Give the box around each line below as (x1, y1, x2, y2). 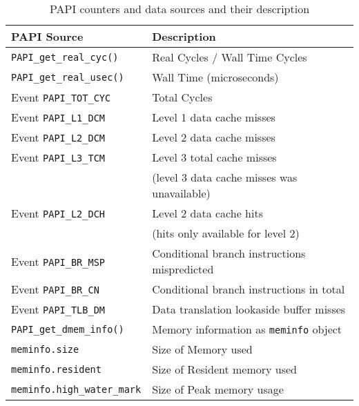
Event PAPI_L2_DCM (11, 129, 106, 145)
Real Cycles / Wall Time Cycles (152, 49, 307, 65)
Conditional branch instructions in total (152, 281, 345, 297)
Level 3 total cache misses (152, 149, 277, 165)
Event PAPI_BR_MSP (11, 253, 106, 269)
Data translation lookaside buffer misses (152, 301, 346, 317)
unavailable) (152, 185, 211, 201)
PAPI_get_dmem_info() (11, 323, 124, 335)
